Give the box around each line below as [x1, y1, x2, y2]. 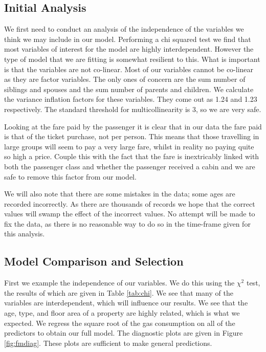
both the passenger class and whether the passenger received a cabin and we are [4, 161, 255, 171]
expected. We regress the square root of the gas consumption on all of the [4, 317, 235, 328]
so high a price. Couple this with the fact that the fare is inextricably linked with [4, 151, 259, 162]
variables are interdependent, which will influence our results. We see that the [4, 297, 248, 308]
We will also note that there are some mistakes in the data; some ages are [4, 188, 235, 199]
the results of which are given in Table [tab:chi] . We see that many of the [4, 287, 233, 298]
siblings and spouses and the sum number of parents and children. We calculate [4, 83, 254, 94]
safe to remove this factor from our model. [4, 171, 137, 182]
